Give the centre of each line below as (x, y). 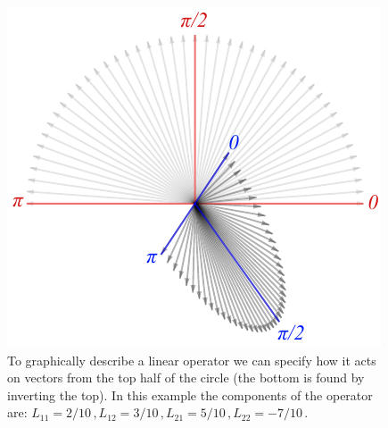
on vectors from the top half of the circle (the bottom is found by (186, 378)
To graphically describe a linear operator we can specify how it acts (192, 360)
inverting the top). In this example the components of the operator (190, 394)
